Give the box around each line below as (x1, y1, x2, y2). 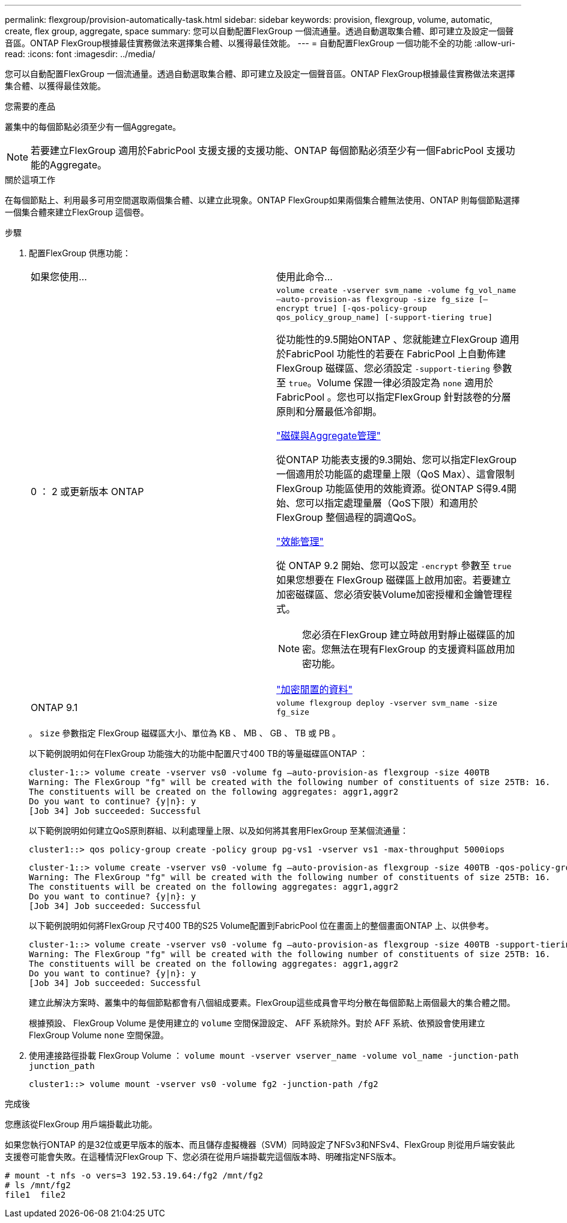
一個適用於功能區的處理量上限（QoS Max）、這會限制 (276, 468, 515, 480)
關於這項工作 (5, 174, 55, 185)
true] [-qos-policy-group (314, 304, 427, 313)
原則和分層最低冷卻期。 (276, 405, 383, 417)
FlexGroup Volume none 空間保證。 (29, 1030, 169, 1040)
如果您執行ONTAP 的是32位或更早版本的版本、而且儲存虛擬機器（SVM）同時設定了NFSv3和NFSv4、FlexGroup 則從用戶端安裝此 (5, 1139, 515, 1150)
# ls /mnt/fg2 (5, 1180, 71, 1190)
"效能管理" (276, 535, 324, 547)
